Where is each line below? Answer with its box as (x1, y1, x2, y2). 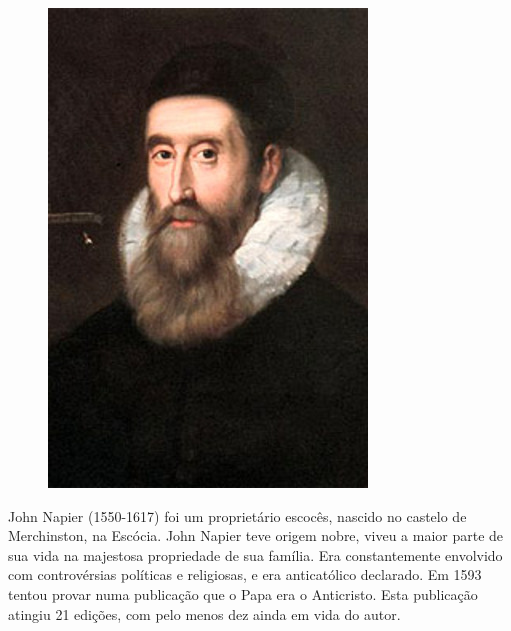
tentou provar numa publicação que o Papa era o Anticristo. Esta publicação (8, 583, 478, 604)
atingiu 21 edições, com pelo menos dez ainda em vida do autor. (8, 603, 401, 624)
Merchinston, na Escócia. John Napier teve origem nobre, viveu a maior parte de (8, 525, 504, 546)
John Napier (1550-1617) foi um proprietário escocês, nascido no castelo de (8, 505, 467, 526)
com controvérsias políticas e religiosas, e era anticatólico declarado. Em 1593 (8, 564, 482, 585)
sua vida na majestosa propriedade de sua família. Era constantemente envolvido (8, 544, 503, 565)
